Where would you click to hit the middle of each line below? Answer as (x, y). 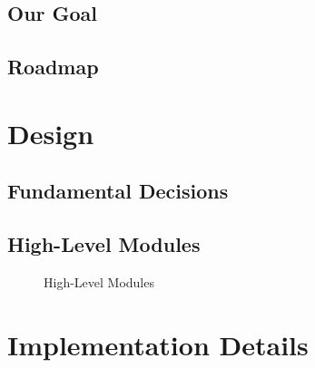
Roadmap (53, 67)
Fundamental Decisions (118, 191)
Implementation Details (158, 344)
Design (51, 133)
